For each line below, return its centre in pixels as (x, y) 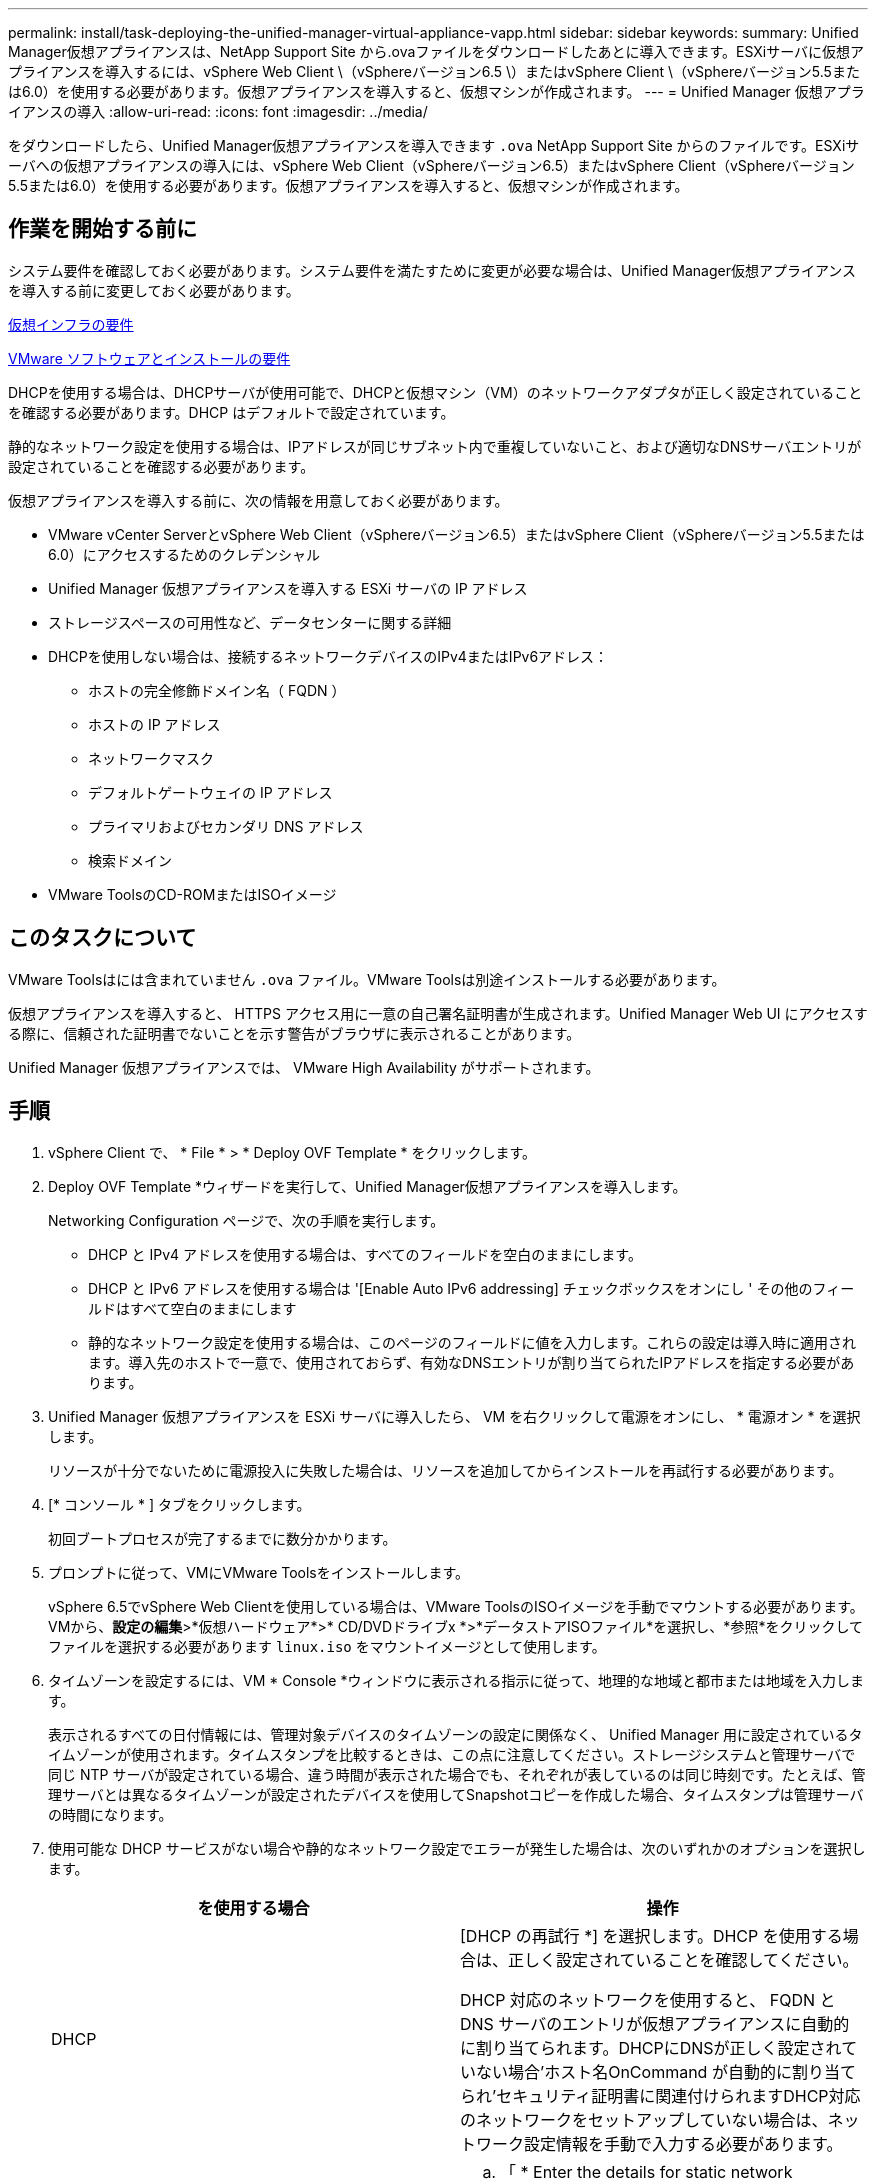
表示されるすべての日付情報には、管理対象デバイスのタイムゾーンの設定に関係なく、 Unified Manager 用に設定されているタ (455, 1734)
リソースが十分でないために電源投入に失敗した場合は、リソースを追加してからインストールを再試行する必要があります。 (445, 1470)
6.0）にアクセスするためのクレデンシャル (184, 554)
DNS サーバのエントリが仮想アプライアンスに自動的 (655, 2023)
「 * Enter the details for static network (646, 2171)
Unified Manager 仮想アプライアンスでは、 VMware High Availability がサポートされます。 (304, 1067)
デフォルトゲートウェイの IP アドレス (210, 792)
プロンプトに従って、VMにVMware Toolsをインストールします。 (259, 1572)
